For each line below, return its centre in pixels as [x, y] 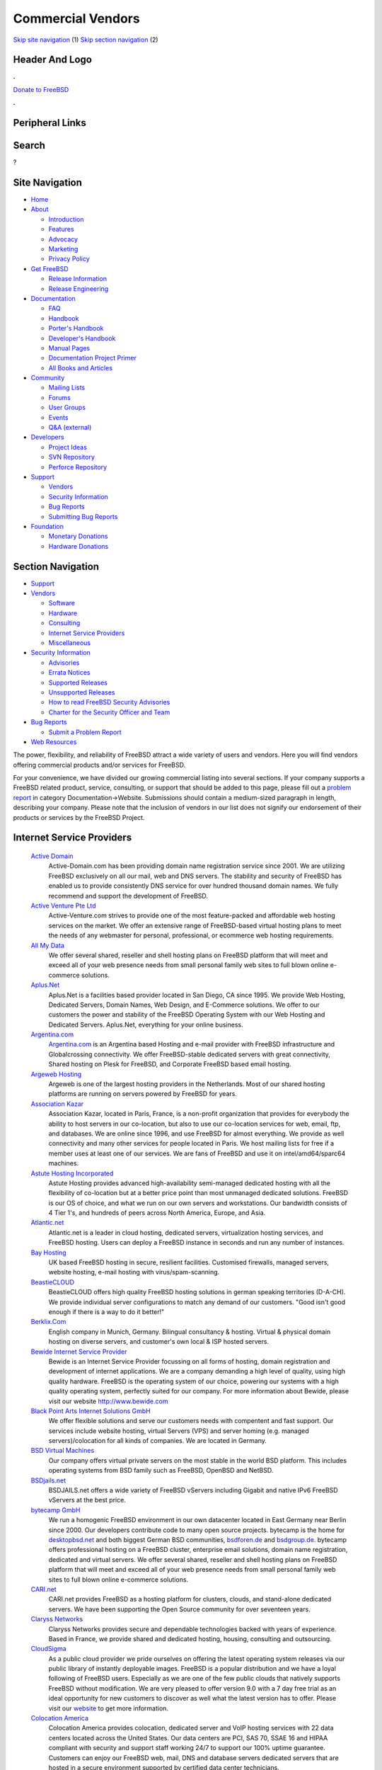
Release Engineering [79, 289]
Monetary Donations [78, 536]
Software [62, 603]
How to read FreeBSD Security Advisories [109, 702]
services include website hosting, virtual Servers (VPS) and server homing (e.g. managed [179, 1431]
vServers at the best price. [87, 1500]
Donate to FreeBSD [41, 89]
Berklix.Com [48, 1322]
